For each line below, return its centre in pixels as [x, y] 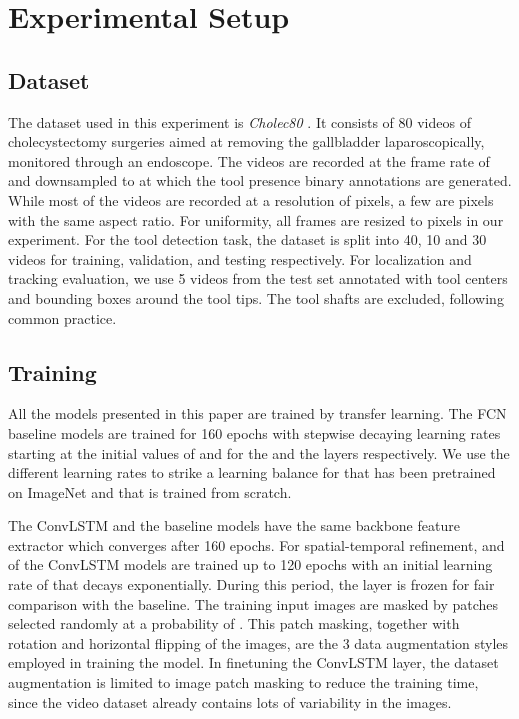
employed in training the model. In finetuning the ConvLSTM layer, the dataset [253, 662]
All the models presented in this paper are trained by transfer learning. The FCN [257, 413]
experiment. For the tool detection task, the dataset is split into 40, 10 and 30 [247, 239]
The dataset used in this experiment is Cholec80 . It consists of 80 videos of [239, 121]
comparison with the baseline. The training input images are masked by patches [253, 603]
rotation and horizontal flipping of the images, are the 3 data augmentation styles [258, 642]
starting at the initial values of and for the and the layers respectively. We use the [259, 452]
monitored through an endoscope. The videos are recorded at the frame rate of [249, 160]
